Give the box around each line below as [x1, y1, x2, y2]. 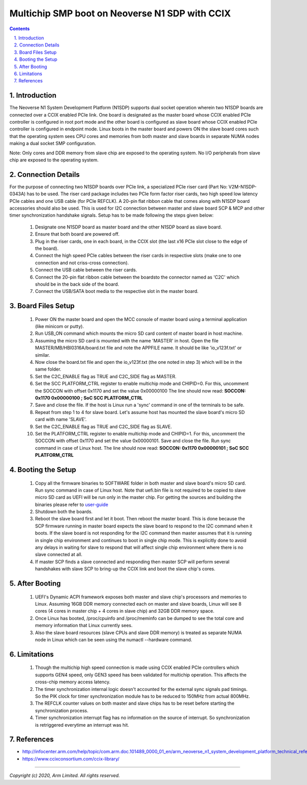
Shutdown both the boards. [35, 509, 93, 515]
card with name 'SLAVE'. [35, 417, 87, 423]
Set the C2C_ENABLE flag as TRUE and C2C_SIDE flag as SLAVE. [35, 423, 172, 429]
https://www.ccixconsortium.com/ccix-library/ [22, 755, 120, 761]
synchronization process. [35, 707, 89, 713]
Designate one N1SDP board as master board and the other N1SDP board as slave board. [35, 224, 222, 230]
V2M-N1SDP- [228, 183, 257, 190]
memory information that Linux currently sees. [35, 622, 133, 629]
